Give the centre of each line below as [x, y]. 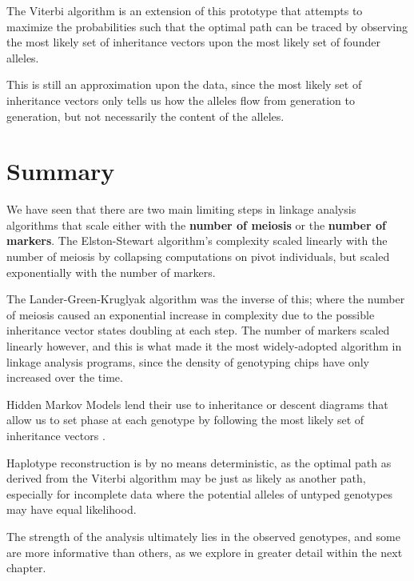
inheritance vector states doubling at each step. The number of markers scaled [198, 330]
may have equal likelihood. [72, 509]
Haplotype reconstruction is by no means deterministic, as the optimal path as [199, 462]
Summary [61, 171]
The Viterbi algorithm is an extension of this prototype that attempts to [185, 10]
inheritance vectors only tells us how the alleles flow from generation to [181, 100]
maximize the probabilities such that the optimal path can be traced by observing [207, 26]
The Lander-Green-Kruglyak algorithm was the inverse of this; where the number [206, 299]
